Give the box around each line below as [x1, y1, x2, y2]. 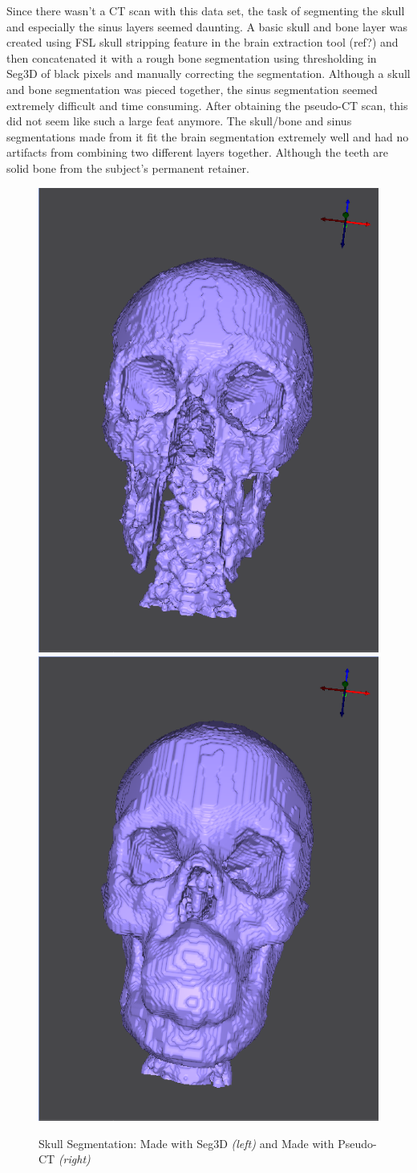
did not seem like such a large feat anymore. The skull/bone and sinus [6, 112, 352, 129]
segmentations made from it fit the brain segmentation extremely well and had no [6, 128, 409, 145]
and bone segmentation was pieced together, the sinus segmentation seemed [6, 80, 378, 97]
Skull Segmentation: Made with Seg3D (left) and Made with [38, 1134, 334, 1151]
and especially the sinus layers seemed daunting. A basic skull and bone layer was [6, 18, 407, 35]
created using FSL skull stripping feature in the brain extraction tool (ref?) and [6, 34, 399, 51]
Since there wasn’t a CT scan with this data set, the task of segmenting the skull [6, 2, 405, 18]
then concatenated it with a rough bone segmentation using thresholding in [6, 49, 377, 66]
